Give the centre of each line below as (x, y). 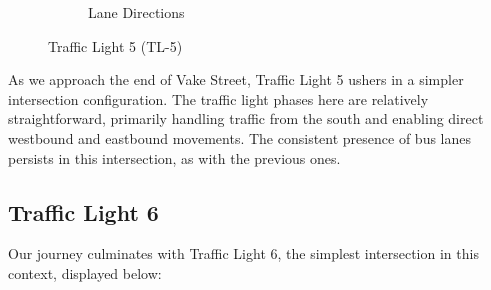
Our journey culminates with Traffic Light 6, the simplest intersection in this (243, 253)
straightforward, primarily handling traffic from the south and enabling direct (246, 118)
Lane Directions (136, 12)
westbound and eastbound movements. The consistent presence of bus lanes (240, 137)
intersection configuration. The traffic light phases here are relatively (218, 98)
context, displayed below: (85, 272)
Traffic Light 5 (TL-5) (115, 45)
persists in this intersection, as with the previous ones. (174, 157)
